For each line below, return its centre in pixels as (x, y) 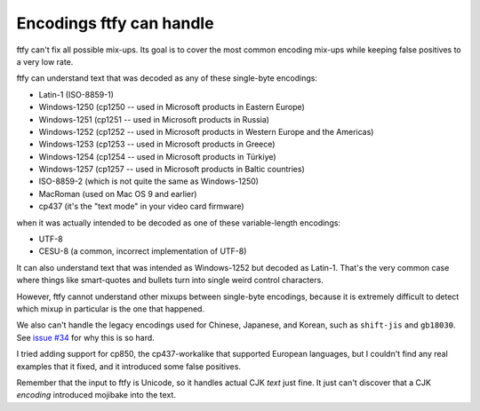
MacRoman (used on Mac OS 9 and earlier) (118, 194)
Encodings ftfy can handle (115, 23)
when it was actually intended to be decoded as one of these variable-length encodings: (179, 223)
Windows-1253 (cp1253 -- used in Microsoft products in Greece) (157, 144)
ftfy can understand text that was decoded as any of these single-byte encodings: (167, 78)
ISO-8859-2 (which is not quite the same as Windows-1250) (149, 181)
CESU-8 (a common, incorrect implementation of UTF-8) (143, 251)
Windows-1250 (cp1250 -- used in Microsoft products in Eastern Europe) (172, 107)
